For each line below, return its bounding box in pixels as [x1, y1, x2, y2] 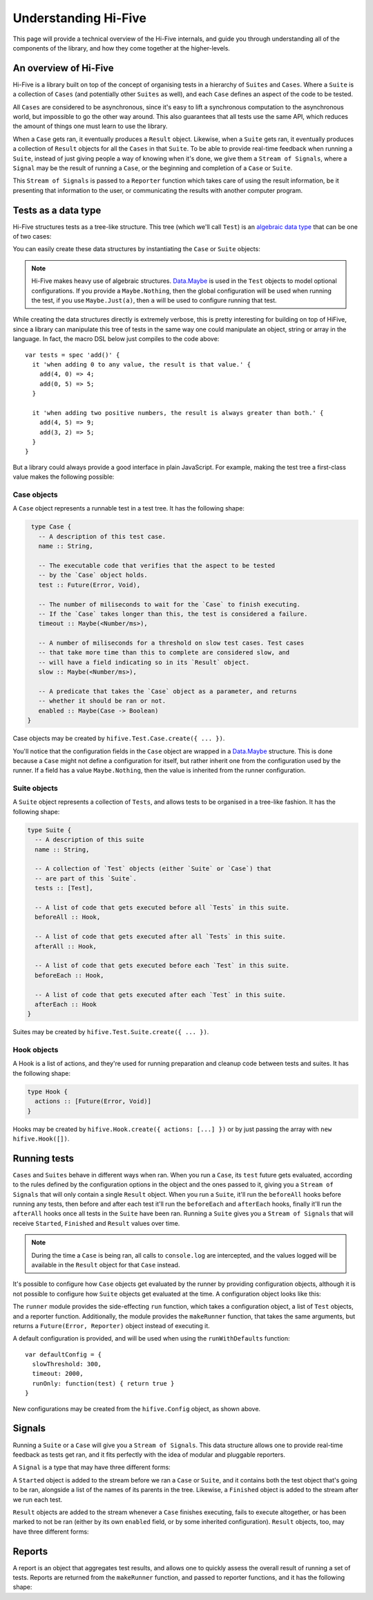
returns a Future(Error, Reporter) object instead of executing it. [12, 1321, 210, 1330]
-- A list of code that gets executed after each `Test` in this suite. [35, 991, 287, 999]
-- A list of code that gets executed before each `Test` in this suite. [35, 962, 290, 970]
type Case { [31, 523, 72, 531]
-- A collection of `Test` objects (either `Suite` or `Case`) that [35, 865, 272, 873]
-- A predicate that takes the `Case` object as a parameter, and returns [38, 688, 297, 695]
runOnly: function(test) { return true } [32, 1379, 175, 1387]
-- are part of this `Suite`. [35, 874, 137, 882]
